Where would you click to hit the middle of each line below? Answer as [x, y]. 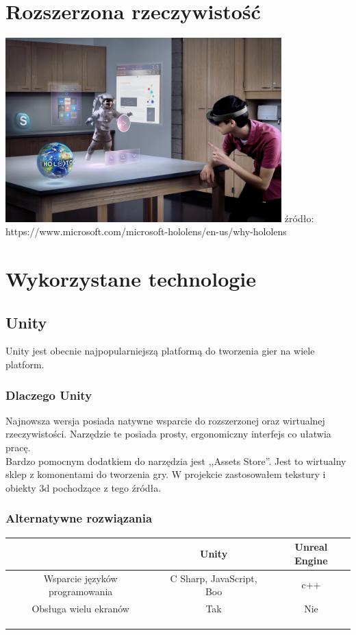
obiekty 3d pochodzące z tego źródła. [84, 487]
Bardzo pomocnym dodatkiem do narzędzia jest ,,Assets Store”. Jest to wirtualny [176, 460]
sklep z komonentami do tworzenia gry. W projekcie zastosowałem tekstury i [166, 474]
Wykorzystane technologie [131, 279]
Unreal [311, 547]
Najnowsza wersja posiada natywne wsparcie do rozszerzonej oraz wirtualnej [165, 420]
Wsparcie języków [80, 578]
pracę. [18, 447]
